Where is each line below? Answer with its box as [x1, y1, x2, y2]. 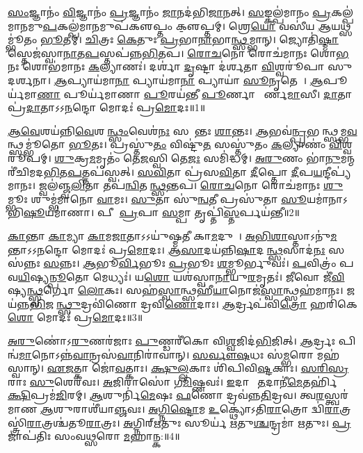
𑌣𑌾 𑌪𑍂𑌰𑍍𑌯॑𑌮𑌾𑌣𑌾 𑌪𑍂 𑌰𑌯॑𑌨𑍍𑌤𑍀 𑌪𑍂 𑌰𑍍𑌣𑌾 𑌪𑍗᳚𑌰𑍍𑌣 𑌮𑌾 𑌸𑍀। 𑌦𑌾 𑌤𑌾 [37, 86, 353, 101]
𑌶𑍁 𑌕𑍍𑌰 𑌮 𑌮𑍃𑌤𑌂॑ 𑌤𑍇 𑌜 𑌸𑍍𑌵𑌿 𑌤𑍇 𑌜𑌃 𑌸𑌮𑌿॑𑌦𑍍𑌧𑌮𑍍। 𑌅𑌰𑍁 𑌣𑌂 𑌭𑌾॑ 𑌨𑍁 [54, 150, 341, 165]
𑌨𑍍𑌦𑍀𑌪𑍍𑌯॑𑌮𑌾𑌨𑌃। [322, 164, 351, 179]
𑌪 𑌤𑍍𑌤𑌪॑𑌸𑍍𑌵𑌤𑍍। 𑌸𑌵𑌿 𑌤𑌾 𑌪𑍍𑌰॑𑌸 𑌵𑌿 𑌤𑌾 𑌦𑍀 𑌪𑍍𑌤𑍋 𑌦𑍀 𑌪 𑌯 [67, 164, 323, 179]
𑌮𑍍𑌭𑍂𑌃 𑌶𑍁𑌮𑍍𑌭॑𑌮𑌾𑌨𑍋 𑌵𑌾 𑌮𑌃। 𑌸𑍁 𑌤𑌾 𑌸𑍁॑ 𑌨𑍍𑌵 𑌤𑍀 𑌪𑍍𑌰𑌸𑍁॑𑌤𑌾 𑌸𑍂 [8, 191, 307, 206]
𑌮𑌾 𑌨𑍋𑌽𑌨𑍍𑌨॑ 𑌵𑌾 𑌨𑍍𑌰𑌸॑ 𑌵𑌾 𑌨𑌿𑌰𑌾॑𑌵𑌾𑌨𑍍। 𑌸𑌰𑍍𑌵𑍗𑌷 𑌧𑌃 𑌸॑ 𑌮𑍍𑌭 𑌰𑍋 [18, 347, 314, 361]
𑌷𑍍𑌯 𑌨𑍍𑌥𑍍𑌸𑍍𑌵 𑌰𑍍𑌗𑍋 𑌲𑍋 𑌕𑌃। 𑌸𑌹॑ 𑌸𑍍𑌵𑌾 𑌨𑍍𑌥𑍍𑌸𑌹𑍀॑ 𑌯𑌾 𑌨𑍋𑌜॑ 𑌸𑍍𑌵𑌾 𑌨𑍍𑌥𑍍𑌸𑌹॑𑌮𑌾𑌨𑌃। [8, 283, 344, 297]
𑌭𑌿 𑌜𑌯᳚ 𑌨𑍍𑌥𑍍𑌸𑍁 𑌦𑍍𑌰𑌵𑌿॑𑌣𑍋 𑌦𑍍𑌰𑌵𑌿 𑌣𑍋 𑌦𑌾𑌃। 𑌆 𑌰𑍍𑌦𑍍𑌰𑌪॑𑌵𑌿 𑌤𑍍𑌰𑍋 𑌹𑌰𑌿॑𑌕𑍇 [29, 296, 357, 311]
